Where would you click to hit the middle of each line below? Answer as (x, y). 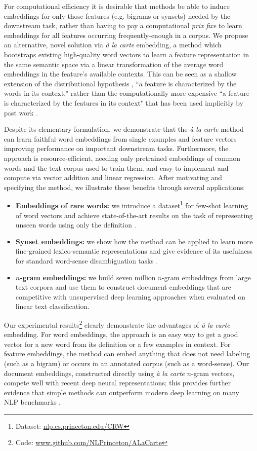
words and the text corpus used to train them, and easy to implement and (116, 168)
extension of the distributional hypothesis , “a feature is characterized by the (120, 83)
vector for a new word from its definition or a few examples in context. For (117, 344)
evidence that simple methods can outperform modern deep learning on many (122, 392)
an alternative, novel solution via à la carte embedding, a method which (113, 45)
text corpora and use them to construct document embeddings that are (123, 287)
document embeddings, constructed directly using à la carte (94, 373)
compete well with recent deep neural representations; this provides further (118, 383)
